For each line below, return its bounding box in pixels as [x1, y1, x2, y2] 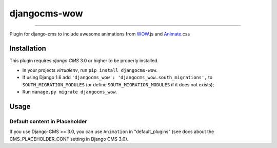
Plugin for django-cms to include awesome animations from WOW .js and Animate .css [9, 31, 190, 37]
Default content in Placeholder [9, 118, 87, 125]
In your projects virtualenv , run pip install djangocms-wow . [22, 67, 157, 73]
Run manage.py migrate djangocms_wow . [22, 89, 117, 95]
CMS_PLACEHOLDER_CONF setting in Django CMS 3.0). [9, 136, 129, 142]
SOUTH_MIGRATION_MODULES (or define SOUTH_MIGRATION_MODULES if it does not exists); [22, 81, 214, 87]
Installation [9, 44, 46, 53]
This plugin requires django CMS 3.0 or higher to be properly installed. [9, 58, 159, 64]
